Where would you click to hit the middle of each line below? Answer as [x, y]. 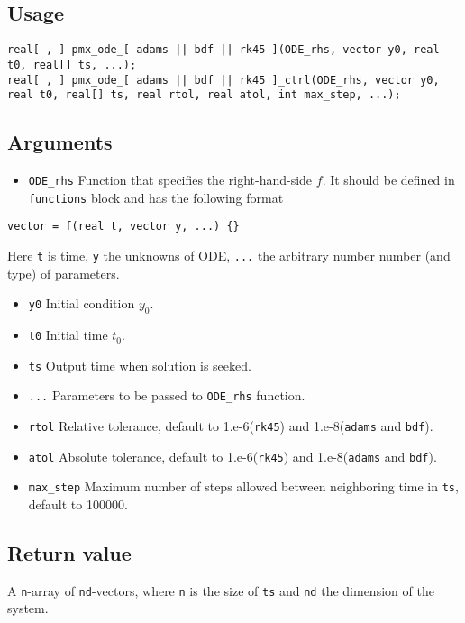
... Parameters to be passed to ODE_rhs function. [167, 395]
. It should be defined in [388, 180]
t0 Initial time [68, 335]
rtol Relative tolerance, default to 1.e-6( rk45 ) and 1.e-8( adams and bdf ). [231, 426]
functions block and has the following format [156, 197]
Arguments [60, 142]
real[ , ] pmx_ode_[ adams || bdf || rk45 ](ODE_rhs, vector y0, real [223, 50]
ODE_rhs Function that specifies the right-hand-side [170, 180]
